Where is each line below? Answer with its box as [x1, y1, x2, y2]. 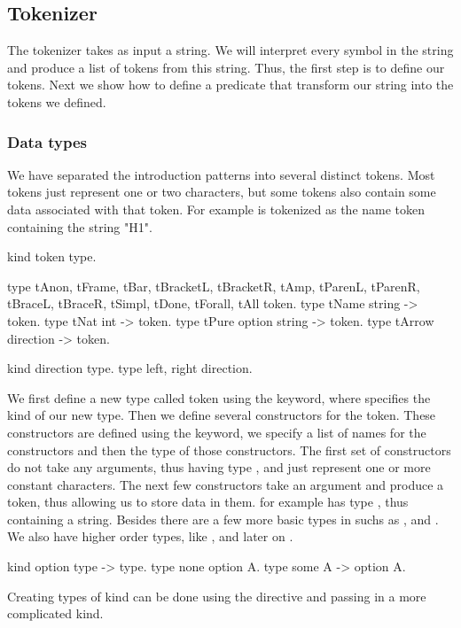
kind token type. [7, 247, 97, 266]
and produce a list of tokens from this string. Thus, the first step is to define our [7, 58, 445, 76]
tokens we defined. [7, 92, 106, 111]
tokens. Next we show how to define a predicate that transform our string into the [7, 75, 454, 94]
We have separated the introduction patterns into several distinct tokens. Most [7, 165, 435, 183]
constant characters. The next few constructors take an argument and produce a [7, 475, 444, 493]
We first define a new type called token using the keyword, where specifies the [7, 388, 431, 407]
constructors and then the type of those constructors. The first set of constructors [7, 440, 451, 459]
